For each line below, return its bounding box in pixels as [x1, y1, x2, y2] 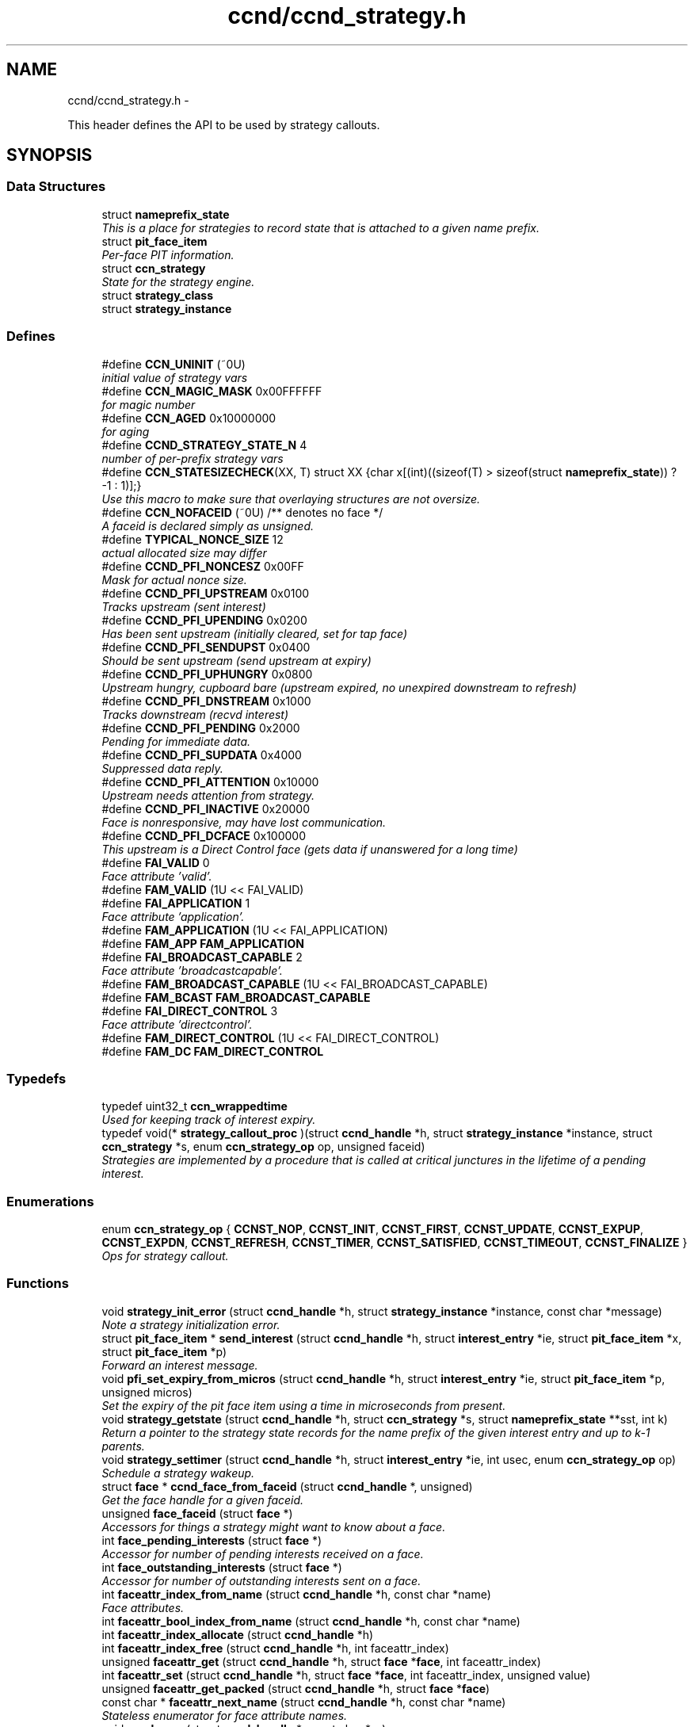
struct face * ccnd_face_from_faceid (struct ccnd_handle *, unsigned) [101, 1479, 473, 1493]
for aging [101, 424, 150, 438]
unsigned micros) [101, 1385, 193, 1399]
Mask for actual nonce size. [101, 572, 247, 586]
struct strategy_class [101, 288, 214, 302]
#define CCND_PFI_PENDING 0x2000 [101, 720, 300, 735]
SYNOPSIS [6, 145, 93, 166]
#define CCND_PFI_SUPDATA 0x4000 [101, 747, 302, 762]
